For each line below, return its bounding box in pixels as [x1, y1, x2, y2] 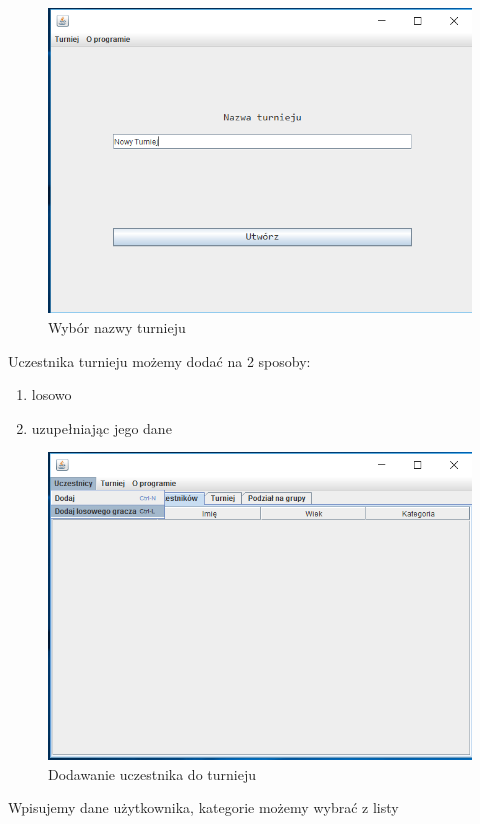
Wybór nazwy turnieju [48, 316, 186, 337]
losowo [31, 384, 72, 405]
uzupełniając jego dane [31, 417, 172, 438]
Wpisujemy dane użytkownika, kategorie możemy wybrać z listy [8, 797, 399, 818]
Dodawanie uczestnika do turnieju [48, 763, 256, 784]
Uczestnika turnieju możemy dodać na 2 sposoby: [8, 350, 311, 371]
